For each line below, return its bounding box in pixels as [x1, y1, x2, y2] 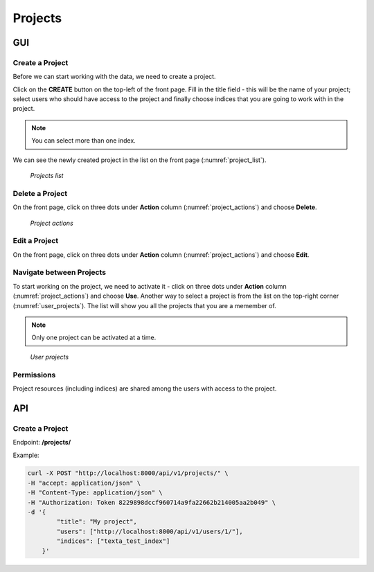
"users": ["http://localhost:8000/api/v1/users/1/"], [56, 527, 243, 535]
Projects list [30, 172, 64, 180]
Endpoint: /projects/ [12, 438, 71, 447]
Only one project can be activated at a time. [31, 333, 157, 342]
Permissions [12, 370, 56, 379]
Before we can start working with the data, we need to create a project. [12, 73, 216, 81]
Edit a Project [12, 236, 59, 246]
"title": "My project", [56, 518, 138, 526]
